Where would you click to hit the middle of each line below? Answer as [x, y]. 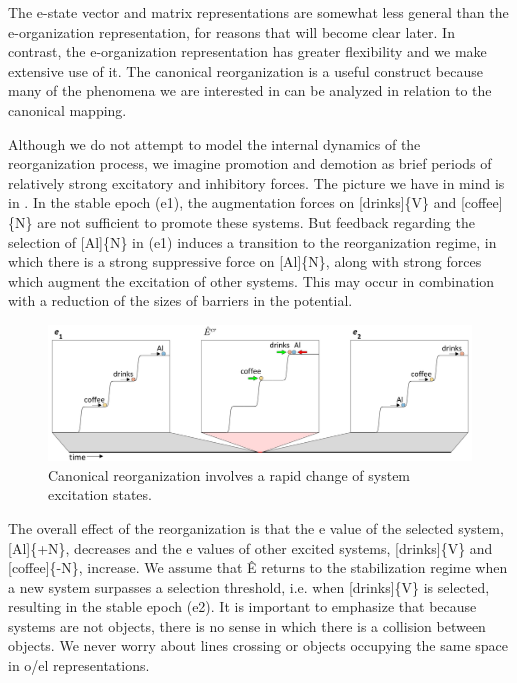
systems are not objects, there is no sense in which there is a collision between [247, 625]
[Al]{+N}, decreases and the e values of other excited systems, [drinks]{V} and [250, 547]
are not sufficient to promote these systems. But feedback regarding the [256, 221]
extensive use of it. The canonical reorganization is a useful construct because [245, 70]
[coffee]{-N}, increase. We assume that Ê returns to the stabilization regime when [258, 567]
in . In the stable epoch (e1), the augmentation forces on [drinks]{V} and [232, 202]
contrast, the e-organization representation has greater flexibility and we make [247, 51]
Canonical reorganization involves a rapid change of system [229, 474]
